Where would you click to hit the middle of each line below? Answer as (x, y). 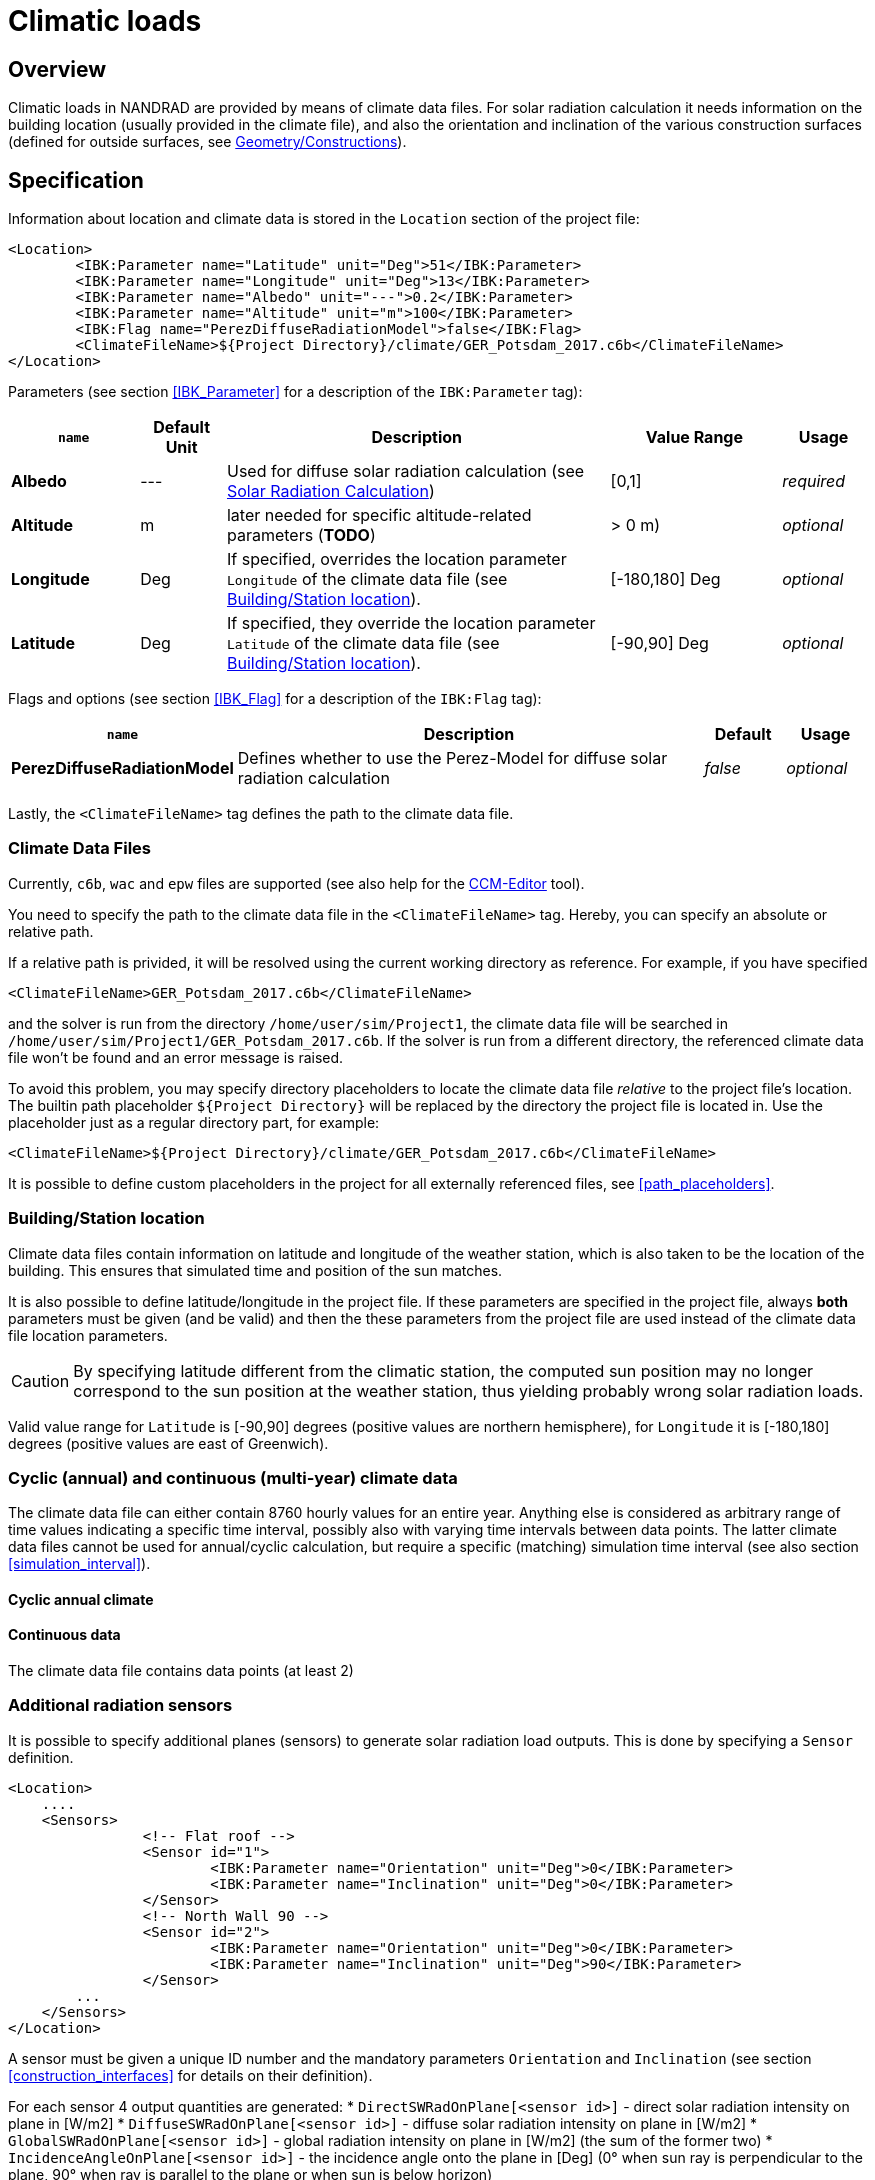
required (814, 481)
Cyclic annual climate (81, 1599)
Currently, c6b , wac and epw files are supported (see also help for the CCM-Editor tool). (296, 883)
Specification (76, 180)
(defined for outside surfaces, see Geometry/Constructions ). (207, 142)
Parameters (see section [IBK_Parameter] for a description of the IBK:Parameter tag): (295, 392)
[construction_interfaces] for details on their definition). (190, 2075)
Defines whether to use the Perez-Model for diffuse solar (452, 758)
